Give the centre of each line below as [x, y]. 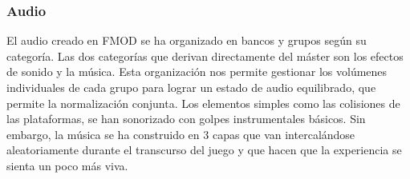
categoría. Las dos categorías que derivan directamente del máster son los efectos [205, 56]
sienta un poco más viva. [67, 165]
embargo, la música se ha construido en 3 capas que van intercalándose [181, 134]
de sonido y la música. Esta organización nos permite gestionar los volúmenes [197, 72]
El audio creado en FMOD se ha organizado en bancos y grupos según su [187, 40]
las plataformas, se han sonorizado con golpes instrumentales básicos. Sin [186, 119]
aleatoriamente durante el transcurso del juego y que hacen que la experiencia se [204, 150]
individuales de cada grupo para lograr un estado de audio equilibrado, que [191, 87]
